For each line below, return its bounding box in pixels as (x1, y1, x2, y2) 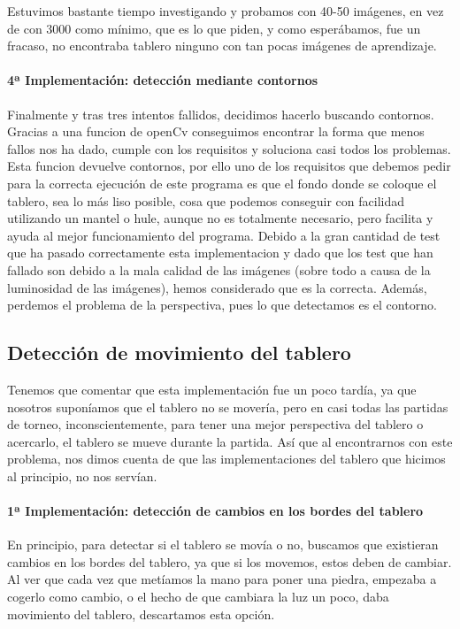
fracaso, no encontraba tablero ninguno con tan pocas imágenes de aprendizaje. (7, 36, 437, 55)
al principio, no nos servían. (7, 466, 157, 485)
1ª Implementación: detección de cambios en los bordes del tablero (7, 502, 424, 520)
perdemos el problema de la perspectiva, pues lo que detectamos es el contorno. (7, 295, 437, 314)
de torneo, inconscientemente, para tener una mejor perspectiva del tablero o (7, 415, 424, 433)
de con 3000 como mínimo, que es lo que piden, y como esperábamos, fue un (7, 19, 421, 37)
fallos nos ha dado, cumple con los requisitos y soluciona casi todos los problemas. (7, 139, 451, 157)
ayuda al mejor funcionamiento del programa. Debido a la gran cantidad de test (7, 226, 441, 244)
